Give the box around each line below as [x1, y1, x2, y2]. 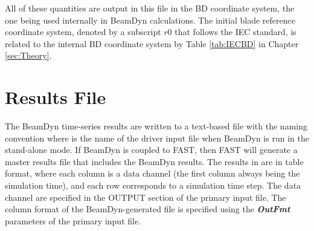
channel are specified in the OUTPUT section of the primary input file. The [5, 190, 286, 203]
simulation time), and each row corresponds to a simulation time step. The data [5, 179, 301, 192]
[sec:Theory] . [5, 49, 52, 62]
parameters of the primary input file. [5, 214, 141, 227]
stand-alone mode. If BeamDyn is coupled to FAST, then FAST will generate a [5, 143, 298, 156]
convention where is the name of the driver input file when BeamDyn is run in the [5, 131, 309, 144]
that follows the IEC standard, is [175, 25, 296, 38]
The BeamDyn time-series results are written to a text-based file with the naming [5, 120, 307, 132]
